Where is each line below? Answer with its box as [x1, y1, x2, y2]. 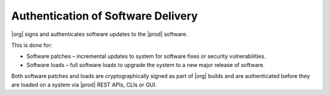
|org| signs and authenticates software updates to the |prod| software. [11, 30, 188, 38]
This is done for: [11, 41, 52, 49]
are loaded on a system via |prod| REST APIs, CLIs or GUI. [11, 81, 157, 88]
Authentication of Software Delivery [11, 9, 198, 23]
